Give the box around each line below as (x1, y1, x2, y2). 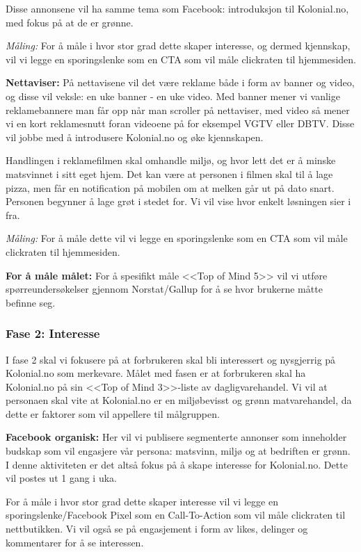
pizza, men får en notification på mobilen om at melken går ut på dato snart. (6, 180, 335, 195)
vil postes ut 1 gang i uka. (6, 471, 117, 485)
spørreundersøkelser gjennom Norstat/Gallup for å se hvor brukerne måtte (6, 282, 323, 296)
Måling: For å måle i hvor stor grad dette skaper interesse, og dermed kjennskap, (6, 38, 351, 53)
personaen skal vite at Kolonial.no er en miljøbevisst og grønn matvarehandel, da (6, 393, 352, 407)
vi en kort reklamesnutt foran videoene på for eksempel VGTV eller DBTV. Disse (6, 116, 355, 131)
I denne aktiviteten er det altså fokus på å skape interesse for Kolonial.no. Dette (6, 457, 348, 471)
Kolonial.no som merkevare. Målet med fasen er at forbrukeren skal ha (6, 366, 306, 380)
